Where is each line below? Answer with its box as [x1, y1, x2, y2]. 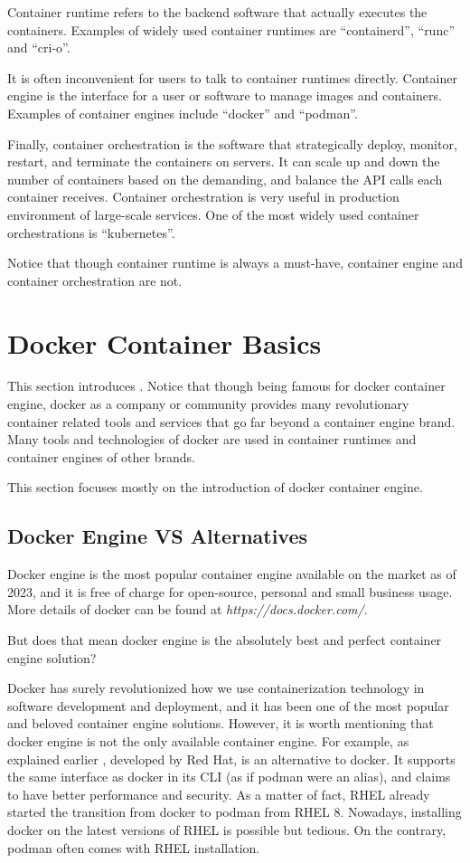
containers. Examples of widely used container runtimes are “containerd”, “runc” [7, 20, 456, 39]
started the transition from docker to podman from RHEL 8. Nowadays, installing [7, 802, 462, 821]
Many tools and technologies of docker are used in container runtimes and [7, 430, 417, 449]
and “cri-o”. [7, 38, 70, 57]
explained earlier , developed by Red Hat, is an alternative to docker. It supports [7, 749, 456, 768]
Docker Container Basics [7, 324, 322, 361]
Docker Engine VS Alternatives [7, 522, 308, 550]
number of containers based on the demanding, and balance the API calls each [7, 169, 443, 188]
